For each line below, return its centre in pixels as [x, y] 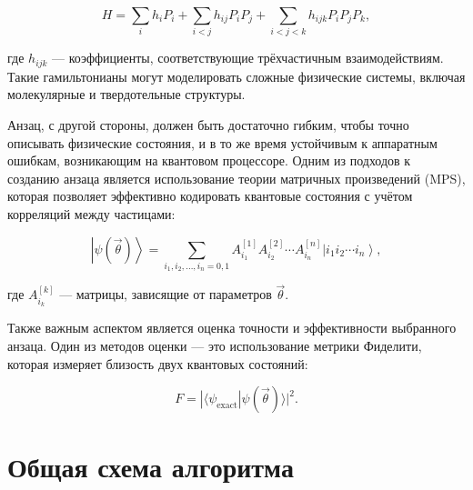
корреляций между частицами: [91, 213]
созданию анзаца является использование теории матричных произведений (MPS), [236, 178]
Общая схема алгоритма [151, 467]
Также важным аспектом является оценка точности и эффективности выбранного [232, 328]
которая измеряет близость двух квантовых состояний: [158, 363]
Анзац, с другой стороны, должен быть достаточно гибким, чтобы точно [208, 124]
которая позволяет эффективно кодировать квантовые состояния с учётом [210, 196]
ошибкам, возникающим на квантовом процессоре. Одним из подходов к [209, 160]
